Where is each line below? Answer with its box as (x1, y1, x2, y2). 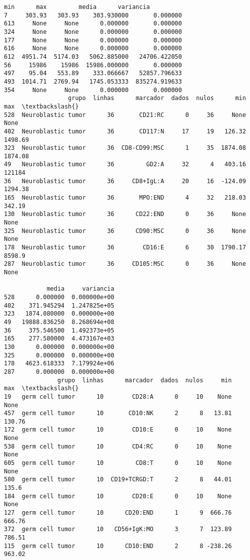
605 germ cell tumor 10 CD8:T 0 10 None (4, 459, 232, 467)
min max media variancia (4, 3, 150, 10)
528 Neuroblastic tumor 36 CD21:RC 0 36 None (4, 111, 246, 118)
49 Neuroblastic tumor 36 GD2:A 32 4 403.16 (4, 161, 246, 168)
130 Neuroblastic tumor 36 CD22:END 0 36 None (4, 211, 246, 218)
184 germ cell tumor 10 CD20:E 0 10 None (4, 492, 232, 500)
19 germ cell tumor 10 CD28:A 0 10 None (4, 393, 232, 400)
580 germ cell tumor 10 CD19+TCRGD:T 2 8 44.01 (4, 476, 232, 483)
